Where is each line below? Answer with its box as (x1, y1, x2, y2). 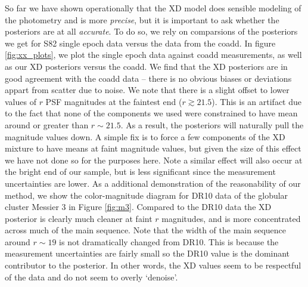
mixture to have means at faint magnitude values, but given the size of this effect (5, 142, 301, 155)
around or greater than (5, 118, 89, 131)
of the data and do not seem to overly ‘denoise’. (5, 270, 178, 283)
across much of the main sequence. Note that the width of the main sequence (5, 224, 287, 236)
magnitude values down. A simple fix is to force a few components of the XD (5, 130, 285, 143)
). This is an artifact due (211, 95, 302, 107)
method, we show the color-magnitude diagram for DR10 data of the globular (5, 189, 288, 201)
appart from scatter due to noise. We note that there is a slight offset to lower (5, 84, 290, 96)
